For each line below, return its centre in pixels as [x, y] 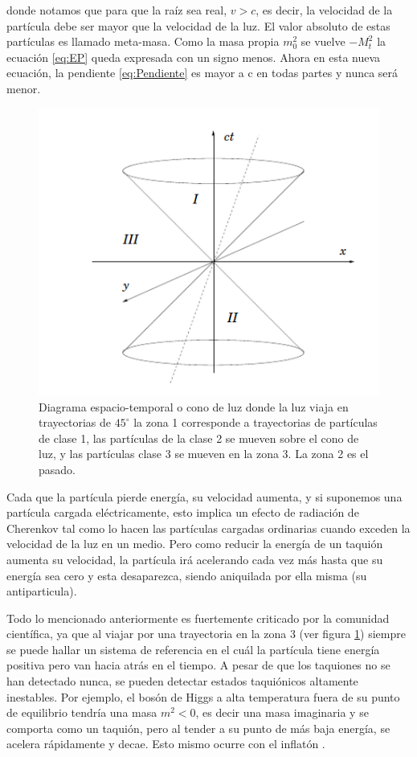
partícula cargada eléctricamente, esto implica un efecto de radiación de [183, 512]
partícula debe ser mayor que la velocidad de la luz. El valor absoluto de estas [198, 25]
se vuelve [323, 41]
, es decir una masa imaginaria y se [282, 712]
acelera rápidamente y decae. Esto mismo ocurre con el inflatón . [166, 744]
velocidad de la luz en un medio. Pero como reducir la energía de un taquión [195, 544]
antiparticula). [42, 591]
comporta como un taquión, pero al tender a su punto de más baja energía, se [198, 728]
